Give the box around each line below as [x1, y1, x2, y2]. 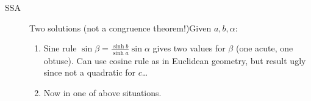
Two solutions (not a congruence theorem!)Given [29, 21, 212, 34]
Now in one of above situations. [43, 86, 162, 99]
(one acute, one [235, 42, 293, 54]
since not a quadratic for [43, 66, 136, 79]
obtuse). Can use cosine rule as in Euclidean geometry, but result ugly [43, 54, 306, 67]
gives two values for [152, 42, 226, 54]
